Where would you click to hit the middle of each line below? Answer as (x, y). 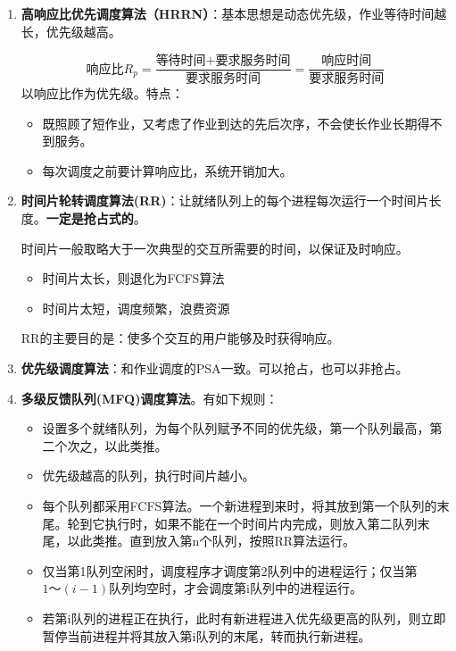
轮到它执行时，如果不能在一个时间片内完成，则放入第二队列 (242, 523)
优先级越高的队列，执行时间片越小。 (149, 476)
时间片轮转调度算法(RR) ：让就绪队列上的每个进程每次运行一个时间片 (225, 200)
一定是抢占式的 (90, 218)
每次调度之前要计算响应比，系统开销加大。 (167, 170)
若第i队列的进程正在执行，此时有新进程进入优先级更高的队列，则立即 (244, 618)
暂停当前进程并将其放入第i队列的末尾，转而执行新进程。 (207, 635)
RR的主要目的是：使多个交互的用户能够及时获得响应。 (180, 338)
